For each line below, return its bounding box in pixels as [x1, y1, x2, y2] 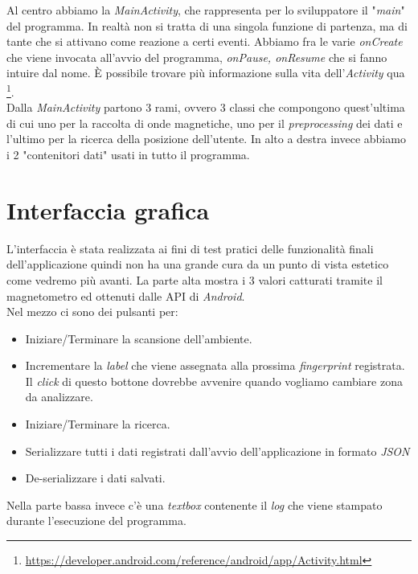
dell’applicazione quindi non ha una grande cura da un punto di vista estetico [6, 256, 389, 273]
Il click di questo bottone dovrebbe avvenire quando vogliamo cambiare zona [25, 372, 403, 389]
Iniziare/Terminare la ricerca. [25, 416, 170, 433]
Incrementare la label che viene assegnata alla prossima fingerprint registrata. [25, 357, 405, 374]
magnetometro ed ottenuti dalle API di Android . [6, 287, 245, 304]
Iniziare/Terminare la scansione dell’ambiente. [25, 330, 252, 346]
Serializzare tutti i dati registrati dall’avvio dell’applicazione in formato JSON [25, 442, 410, 459]
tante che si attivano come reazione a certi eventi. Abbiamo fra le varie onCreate [6, 33, 403, 50]
